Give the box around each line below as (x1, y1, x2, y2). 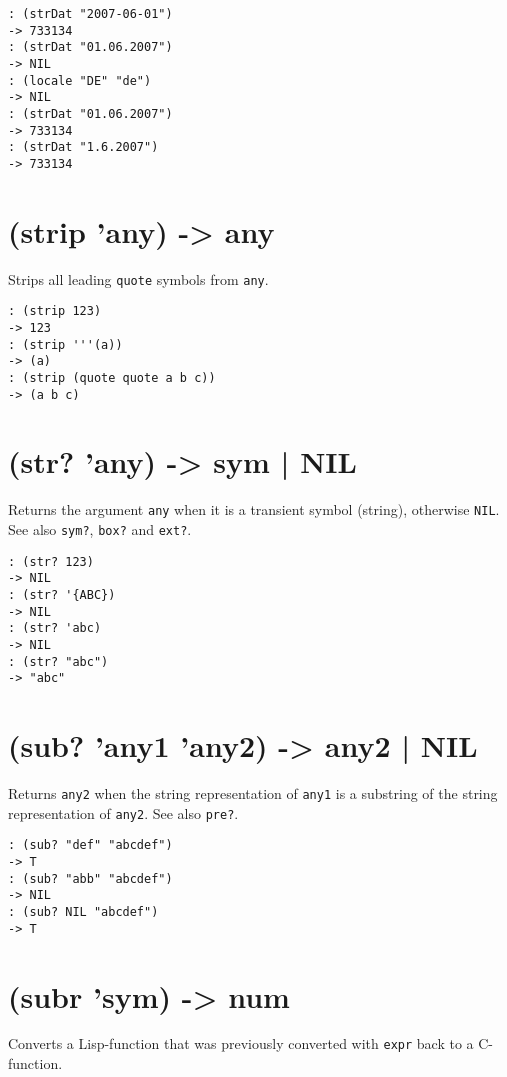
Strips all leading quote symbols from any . (8, 268, 269, 289)
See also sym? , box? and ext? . (8, 519, 192, 540)
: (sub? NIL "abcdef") (8, 905, 159, 920)
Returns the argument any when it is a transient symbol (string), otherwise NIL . (8, 499, 500, 520)
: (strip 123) (8, 304, 102, 319)
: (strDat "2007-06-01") (8, 7, 173, 21)
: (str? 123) (8, 554, 94, 569)
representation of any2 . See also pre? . (8, 802, 239, 823)
